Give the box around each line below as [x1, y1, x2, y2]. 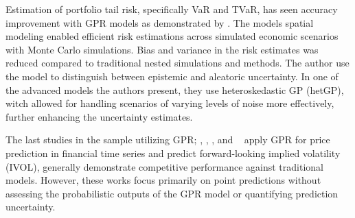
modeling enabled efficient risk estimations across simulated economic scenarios [5, 29, 339, 43]
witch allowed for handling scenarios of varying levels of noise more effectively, [5, 96, 334, 110]
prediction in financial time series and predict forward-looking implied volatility [5, 145, 341, 160]
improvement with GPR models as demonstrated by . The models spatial [5, 15, 314, 29]
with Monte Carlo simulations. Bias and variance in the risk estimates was [5, 42, 319, 56]
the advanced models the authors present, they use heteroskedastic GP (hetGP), [5, 82, 344, 97]
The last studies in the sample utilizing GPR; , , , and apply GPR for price [5, 132, 330, 147]
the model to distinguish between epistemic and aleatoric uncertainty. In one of [5, 69, 339, 83]
